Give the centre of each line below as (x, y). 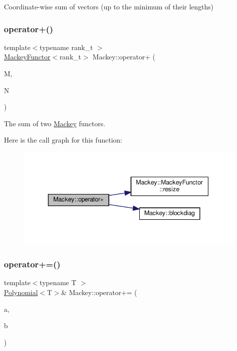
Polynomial (21, 292)
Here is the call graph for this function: (63, 140)
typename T (58, 282)
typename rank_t (66, 47)
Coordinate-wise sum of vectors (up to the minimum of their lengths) (109, 6)
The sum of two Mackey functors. (55, 123)
